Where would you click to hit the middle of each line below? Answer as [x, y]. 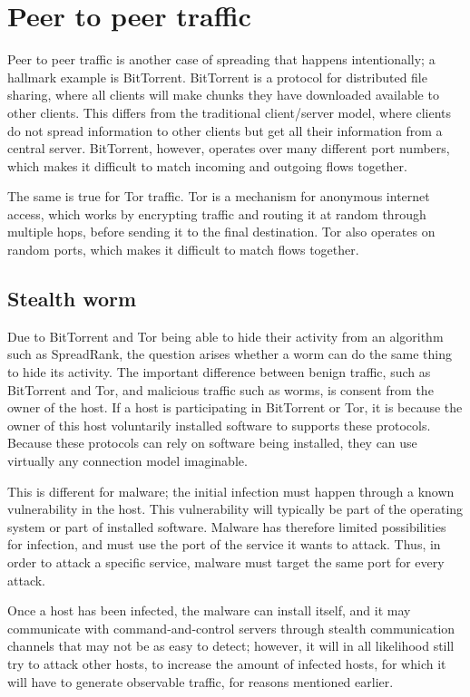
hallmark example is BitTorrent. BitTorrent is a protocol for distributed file [217, 77]
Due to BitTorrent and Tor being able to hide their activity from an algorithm [225, 336]
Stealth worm [72, 299]
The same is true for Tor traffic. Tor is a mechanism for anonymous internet [219, 196]
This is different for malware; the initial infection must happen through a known [231, 491]
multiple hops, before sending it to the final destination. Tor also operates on [221, 232]
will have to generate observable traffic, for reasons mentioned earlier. [201, 681]
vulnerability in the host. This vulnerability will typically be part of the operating [235, 509]
